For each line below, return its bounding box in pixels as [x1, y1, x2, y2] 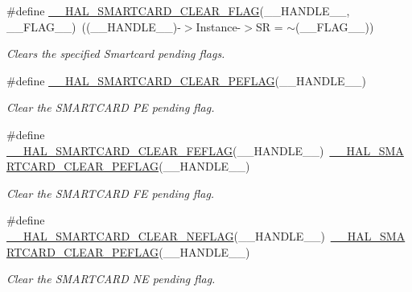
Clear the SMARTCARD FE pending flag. [6, 184, 215, 201]
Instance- [196, 18, 241, 35]
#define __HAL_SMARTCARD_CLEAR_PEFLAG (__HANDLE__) [6, 72, 366, 88]
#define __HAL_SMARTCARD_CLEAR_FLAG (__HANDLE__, [6, 2, 350, 19]
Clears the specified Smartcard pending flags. [6, 45, 225, 62]
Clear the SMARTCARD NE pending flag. [6, 270, 216, 287]
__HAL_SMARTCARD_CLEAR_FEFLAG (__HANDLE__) [6, 142, 324, 158]
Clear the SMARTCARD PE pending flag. [6, 99, 215, 116]
